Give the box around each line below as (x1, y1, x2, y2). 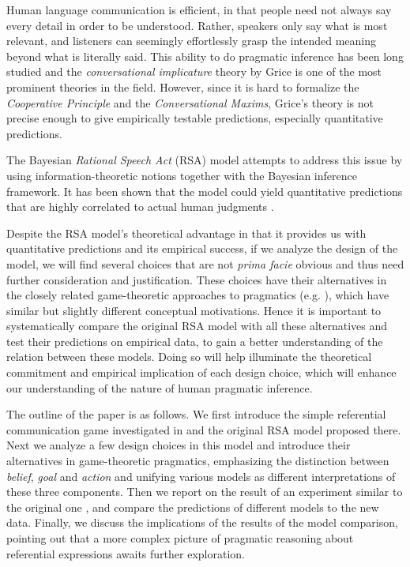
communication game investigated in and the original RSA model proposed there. (6, 421, 401, 437)
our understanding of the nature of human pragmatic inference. (6, 379, 313, 396)
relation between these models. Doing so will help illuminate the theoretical (6, 348, 372, 365)
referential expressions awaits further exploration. (6, 545, 245, 561)
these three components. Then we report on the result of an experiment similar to (6, 483, 403, 500)
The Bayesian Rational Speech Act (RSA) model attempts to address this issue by (6, 152, 403, 168)
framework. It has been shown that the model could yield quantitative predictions (6, 182, 403, 199)
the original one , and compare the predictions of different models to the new (6, 498, 379, 515)
